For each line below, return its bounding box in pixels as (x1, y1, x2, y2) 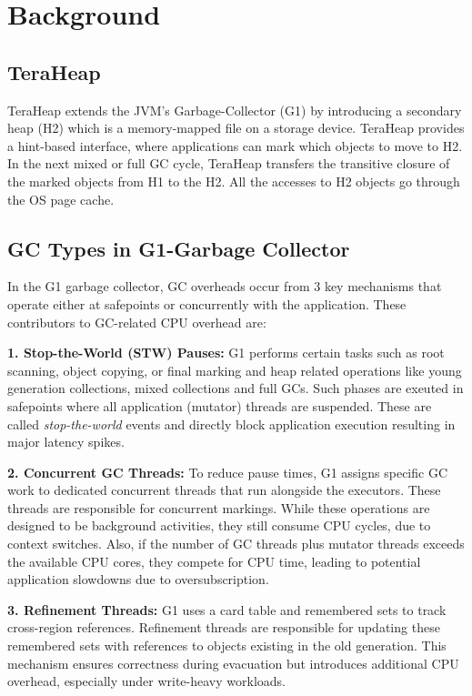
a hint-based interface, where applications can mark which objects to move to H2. (7, 136, 463, 155)
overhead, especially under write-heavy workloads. (7, 671, 286, 691)
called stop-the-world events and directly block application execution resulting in (7, 414, 456, 433)
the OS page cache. (7, 189, 115, 208)
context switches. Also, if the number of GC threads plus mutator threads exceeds (7, 534, 465, 553)
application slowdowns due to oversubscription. (7, 570, 269, 589)
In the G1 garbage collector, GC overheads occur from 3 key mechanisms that (7, 277, 442, 296)
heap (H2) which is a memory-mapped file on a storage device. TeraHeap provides (7, 118, 465, 137)
